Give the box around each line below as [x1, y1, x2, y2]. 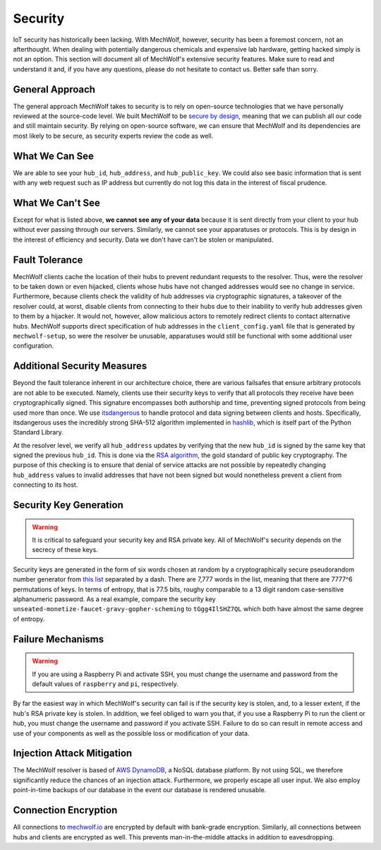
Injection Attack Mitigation [13, 748, 133, 760]
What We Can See [13, 150, 95, 162]
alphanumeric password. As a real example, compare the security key [13, 594, 216, 603]
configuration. [13, 341, 54, 350]
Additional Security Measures [13, 360, 147, 372]
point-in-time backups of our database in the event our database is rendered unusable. [13, 786, 267, 794]
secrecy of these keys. [32, 545, 98, 554]
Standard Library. [13, 428, 64, 437]
